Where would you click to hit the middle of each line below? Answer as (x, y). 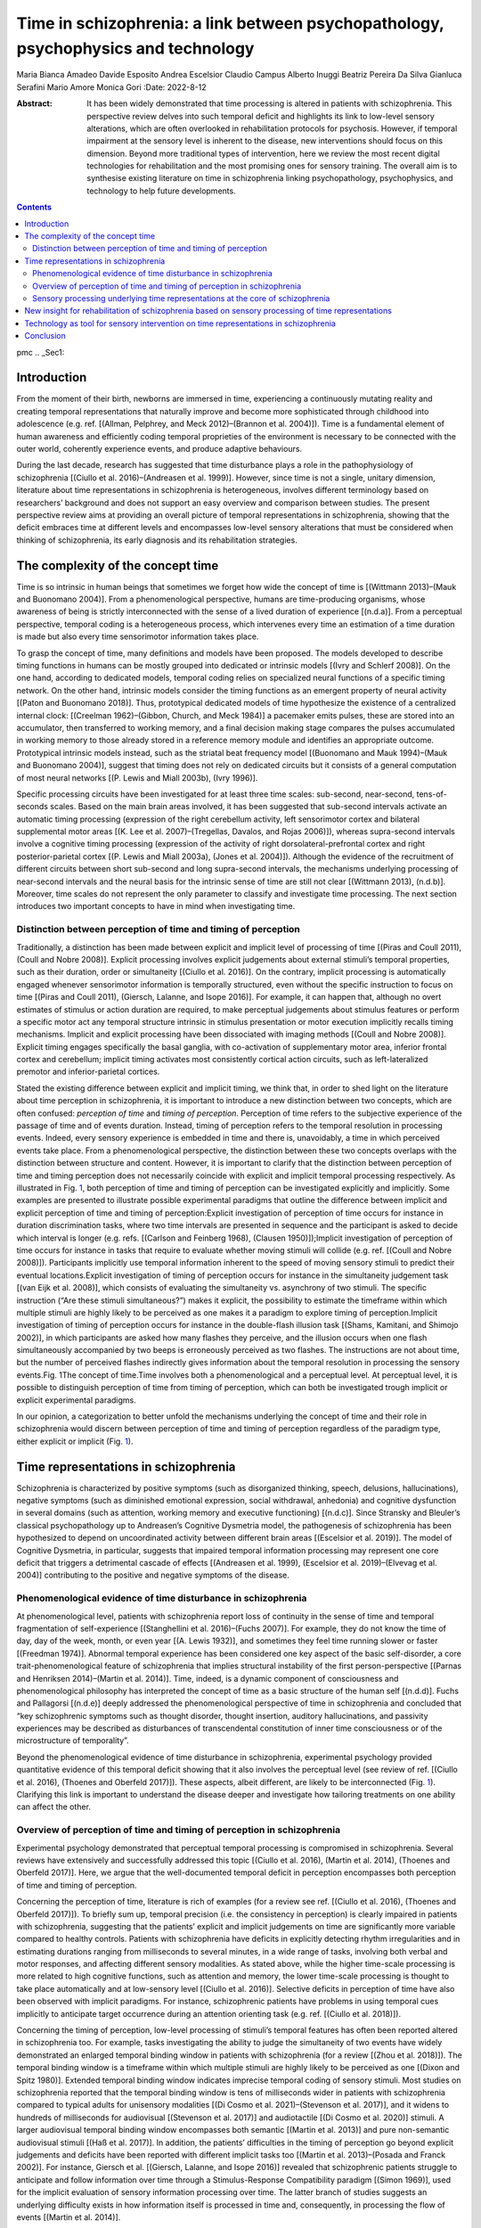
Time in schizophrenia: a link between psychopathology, (230, 23)
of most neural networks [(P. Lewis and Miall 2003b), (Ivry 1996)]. (137, 778)
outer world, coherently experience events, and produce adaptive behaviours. (159, 449)
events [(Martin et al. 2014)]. (69, 2217)
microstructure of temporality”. (73, 1741)
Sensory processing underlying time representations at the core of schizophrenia (181, 298)
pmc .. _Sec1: (41, 352)
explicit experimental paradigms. (77, 1400)
